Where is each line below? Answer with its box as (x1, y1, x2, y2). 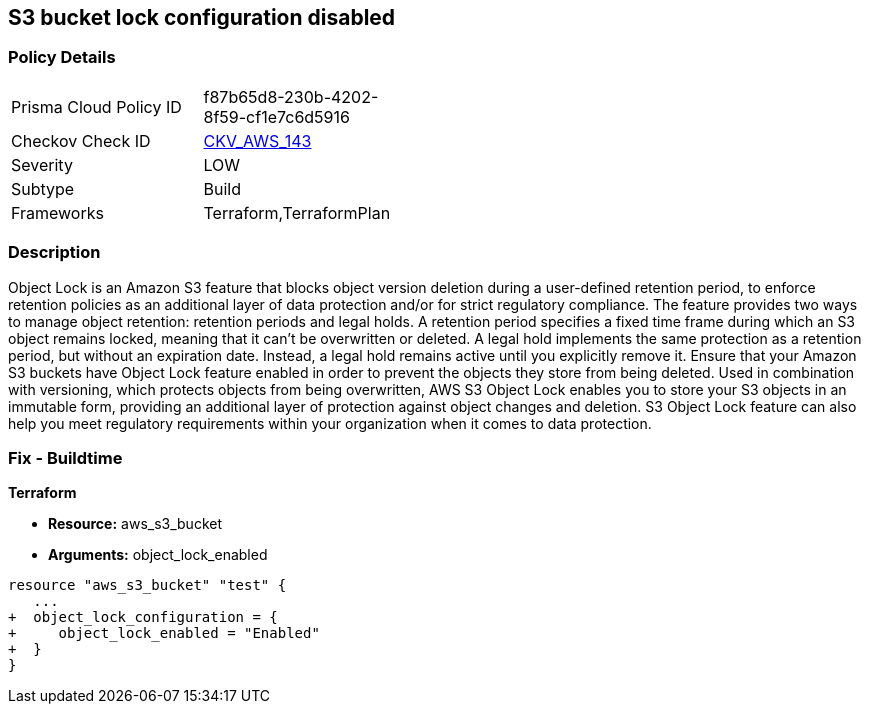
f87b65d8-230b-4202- (203, 86, 379, 107)
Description (8, 242, 101, 263)
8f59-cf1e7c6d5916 (203, 106, 350, 127)
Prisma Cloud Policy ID (11, 96, 182, 117)
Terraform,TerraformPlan (203, 202, 391, 223)
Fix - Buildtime (8, 447, 123, 468)
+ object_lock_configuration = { (8, 609, 278, 626)
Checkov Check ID (11, 130, 151, 151)
